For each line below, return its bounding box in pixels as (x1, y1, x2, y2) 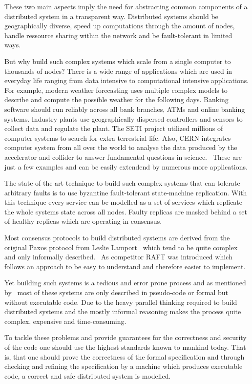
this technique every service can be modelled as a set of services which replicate (4, 197, 243, 207)
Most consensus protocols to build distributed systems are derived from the (4, 233, 230, 243)
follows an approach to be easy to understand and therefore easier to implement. (4, 261, 246, 271)
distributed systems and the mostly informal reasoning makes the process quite (4, 306, 241, 317)
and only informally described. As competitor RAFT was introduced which (4, 252, 232, 262)
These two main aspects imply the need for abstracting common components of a (4, 1, 248, 11)
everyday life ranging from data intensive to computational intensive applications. (4, 75, 249, 85)
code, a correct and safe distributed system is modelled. (4, 370, 171, 381)
